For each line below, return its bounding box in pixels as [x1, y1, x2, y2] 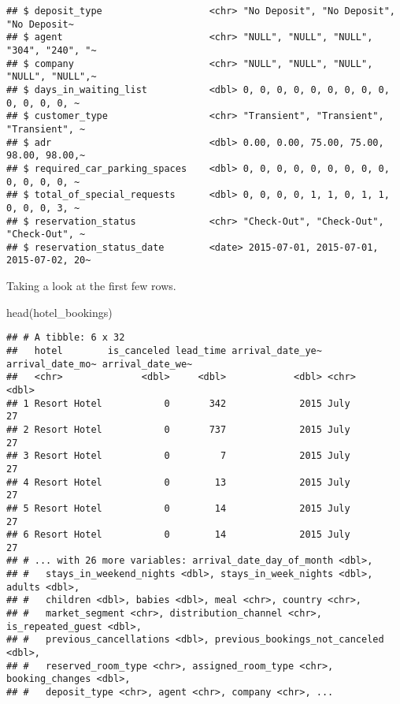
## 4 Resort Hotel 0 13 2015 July [6, 476, 350, 488]
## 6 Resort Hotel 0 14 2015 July [6, 529, 350, 541]
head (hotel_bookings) [6, 304, 113, 320]
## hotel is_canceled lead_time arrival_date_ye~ [6, 345, 322, 356]
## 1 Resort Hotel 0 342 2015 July [6, 397, 350, 409]
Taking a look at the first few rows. [6, 278, 176, 294]
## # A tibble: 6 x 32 [6, 332, 125, 344]
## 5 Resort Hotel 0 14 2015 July [6, 502, 350, 514]
